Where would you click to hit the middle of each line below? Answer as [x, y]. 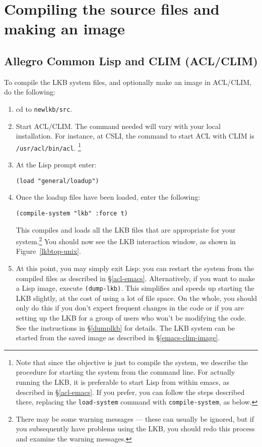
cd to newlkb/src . [44, 108]
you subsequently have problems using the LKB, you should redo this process [135, 429]
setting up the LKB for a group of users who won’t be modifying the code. [131, 318]
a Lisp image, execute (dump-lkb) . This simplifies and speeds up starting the [135, 288]
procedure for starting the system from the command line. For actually [125, 372]
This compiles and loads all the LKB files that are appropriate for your [126, 229]
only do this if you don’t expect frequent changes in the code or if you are [130, 308]
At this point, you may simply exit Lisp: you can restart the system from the [135, 268]
